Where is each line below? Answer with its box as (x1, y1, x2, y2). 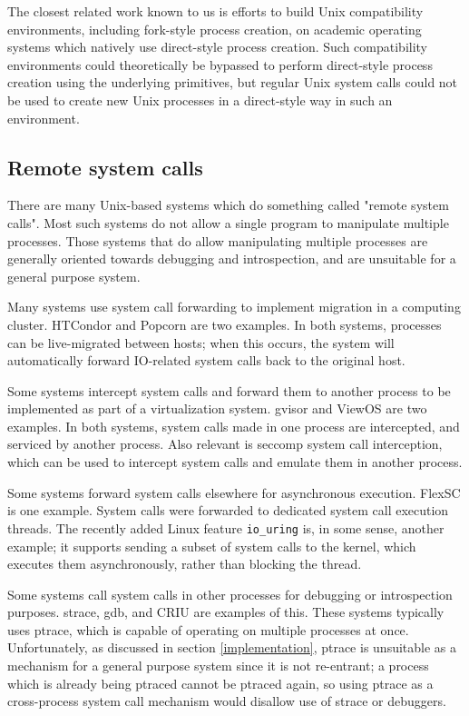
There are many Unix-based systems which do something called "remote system (7, 195, 449, 214)
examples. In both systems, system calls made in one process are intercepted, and (7, 416, 460, 435)
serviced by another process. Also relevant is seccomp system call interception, (7, 434, 443, 453)
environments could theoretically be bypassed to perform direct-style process (7, 55, 433, 74)
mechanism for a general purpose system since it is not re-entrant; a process (7, 656, 429, 675)
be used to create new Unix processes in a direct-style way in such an (7, 90, 393, 109)
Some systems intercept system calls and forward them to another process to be (7, 381, 451, 400)
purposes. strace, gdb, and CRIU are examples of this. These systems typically (7, 602, 445, 622)
